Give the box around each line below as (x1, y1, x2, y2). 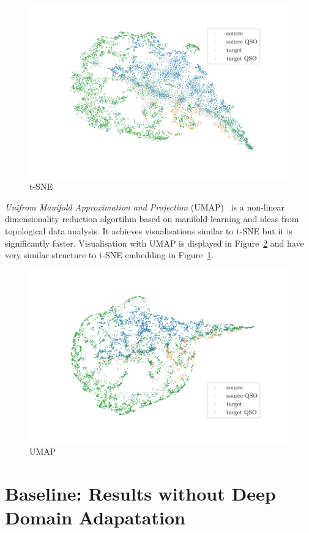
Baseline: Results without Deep (5, 480, 276, 505)
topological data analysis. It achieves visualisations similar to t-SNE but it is (5, 225, 292, 237)
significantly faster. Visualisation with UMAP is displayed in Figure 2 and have (5, 236, 304, 249)
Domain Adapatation (5, 505, 185, 530)
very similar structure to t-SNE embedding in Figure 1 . (5, 248, 214, 261)
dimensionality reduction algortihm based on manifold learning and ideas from (5, 212, 299, 225)
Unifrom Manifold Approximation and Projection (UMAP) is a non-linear (5, 200, 285, 213)
